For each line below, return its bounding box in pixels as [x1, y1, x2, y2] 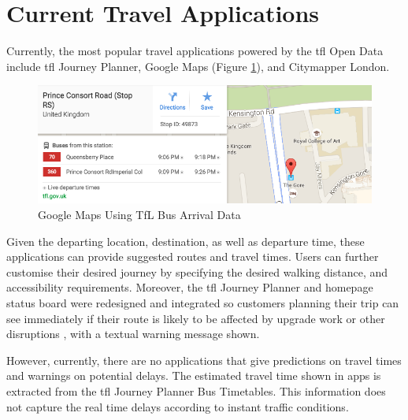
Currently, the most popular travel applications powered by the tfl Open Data [6, 43, 384, 59]
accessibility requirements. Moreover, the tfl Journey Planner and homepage [6, 279, 373, 295]
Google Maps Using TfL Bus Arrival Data [38, 206, 241, 223]
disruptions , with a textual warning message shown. [6, 325, 260, 342]
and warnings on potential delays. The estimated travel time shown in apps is [6, 367, 381, 384]
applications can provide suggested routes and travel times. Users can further [6, 248, 379, 265]
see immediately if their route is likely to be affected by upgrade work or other [6, 310, 385, 326]
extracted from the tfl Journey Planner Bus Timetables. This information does [6, 382, 386, 399]
